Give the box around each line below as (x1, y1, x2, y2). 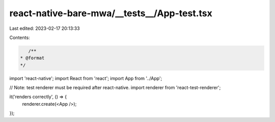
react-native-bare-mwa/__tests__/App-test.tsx (9, 8, 212, 19)
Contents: (9, 34, 30, 40)
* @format (20, 55, 45, 61)
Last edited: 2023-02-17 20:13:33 (9, 25, 80, 31)
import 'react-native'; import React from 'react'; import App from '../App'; (9, 75, 162, 81)
